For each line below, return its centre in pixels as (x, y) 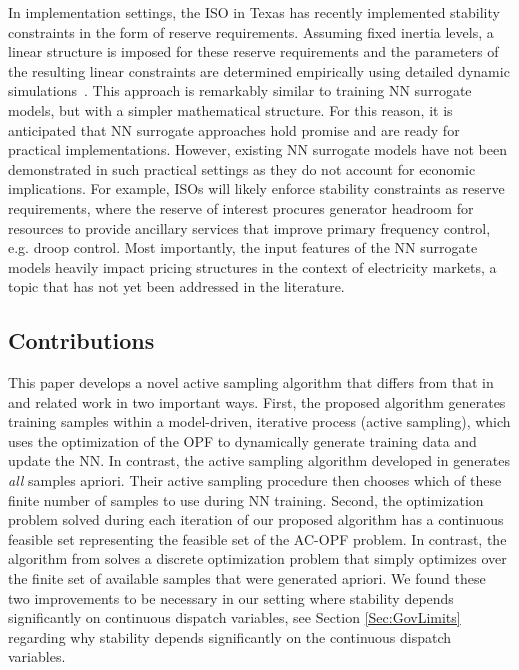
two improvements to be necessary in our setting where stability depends (231, 597)
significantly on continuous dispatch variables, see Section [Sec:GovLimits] (234, 617)
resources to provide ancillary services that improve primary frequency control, (249, 227)
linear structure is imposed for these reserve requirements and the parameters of (253, 51)
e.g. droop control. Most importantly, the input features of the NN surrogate (243, 247)
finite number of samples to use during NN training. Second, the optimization (246, 499)
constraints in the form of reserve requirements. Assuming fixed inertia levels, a (251, 31)
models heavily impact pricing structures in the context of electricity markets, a (252, 266)
